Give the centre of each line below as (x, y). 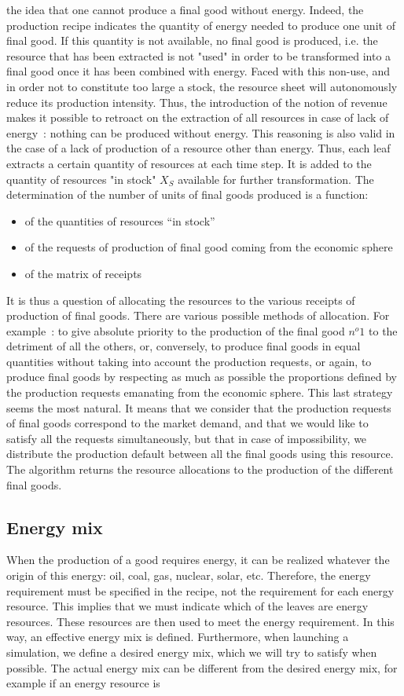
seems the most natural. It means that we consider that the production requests (199, 407)
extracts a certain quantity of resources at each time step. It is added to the (189, 163)
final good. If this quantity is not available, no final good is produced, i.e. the (192, 40)
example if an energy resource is (83, 683)
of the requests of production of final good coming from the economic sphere (209, 247)
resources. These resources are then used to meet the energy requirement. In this (200, 621)
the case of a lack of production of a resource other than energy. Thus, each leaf (198, 148)
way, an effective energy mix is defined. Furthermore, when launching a (178, 637)
